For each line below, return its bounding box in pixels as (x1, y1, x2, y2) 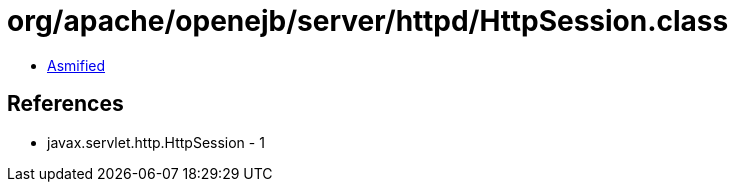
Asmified (47, 56, 106, 74)
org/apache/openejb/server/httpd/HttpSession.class (7, 4, 729, 38)
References (7, 91, 124, 117)
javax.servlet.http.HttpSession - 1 (47, 133, 265, 151)
